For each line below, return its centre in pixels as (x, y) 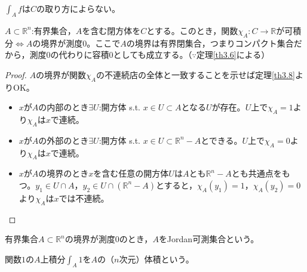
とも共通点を (257, 173)
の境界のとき (64, 173)
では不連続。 (84, 198)
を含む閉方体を (111, 30)
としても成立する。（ (153, 55)
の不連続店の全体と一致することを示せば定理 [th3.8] (195, 74)
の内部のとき (64, 107)
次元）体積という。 (156, 259)
